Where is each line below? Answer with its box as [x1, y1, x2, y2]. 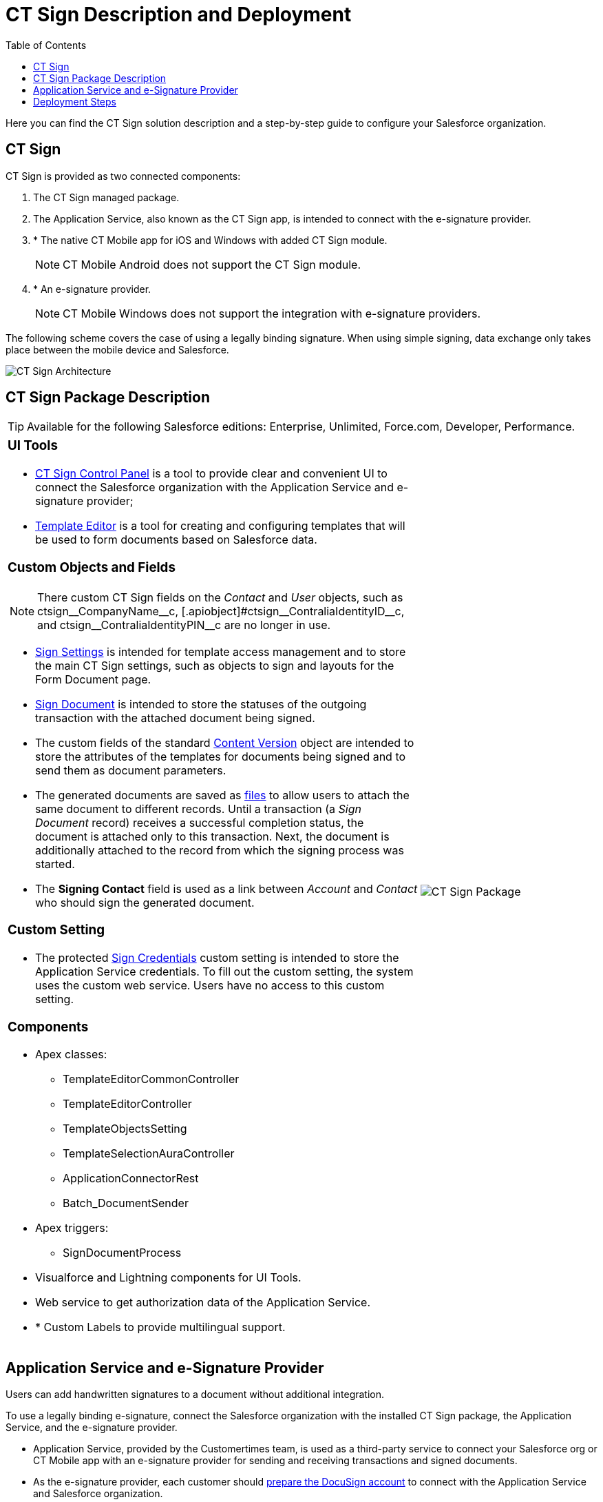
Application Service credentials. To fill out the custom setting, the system [35, 965, 414, 979]
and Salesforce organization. [33, 1488, 163, 1500]
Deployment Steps [33, 95, 116, 107]
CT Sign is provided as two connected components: [6, 169, 241, 182]
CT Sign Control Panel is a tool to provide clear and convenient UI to [35, 466, 388, 481]
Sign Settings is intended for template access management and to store [35, 644, 406, 659]
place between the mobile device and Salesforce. [6, 343, 229, 356]
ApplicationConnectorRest [63, 1171, 199, 1186]
